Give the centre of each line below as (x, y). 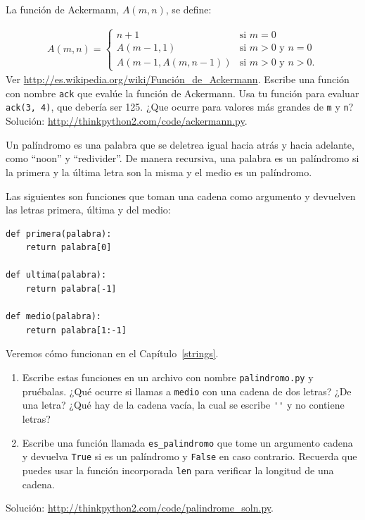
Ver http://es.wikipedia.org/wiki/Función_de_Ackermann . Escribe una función (178, 79)
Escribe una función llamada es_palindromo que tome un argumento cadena (187, 442)
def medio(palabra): (54, 317)
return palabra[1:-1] (76, 330)
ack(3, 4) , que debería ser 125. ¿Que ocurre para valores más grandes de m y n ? (180, 107)
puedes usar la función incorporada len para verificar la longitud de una (178, 470)
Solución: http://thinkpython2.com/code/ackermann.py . (127, 121)
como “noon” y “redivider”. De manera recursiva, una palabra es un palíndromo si (182, 158)
